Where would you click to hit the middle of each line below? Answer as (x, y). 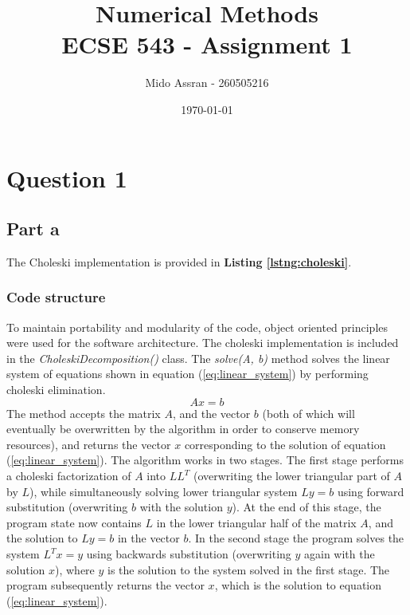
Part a (33, 229)
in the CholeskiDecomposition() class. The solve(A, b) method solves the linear (198, 358)
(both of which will (308, 413)
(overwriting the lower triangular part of (291, 476)
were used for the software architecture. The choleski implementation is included (203, 343)
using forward (371, 491)
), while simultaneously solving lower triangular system (164, 491)
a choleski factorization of (69, 476)
